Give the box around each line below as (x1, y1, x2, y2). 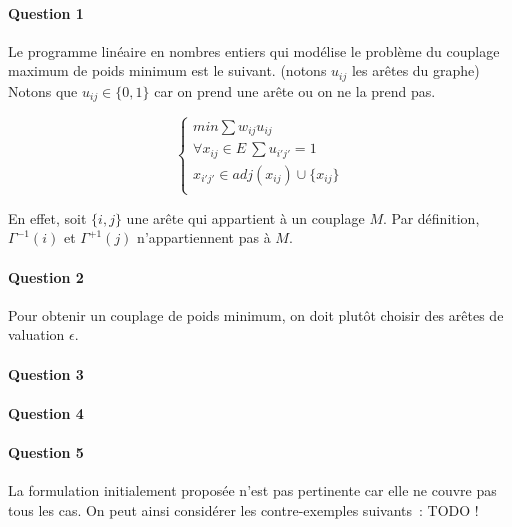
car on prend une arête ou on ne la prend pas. (154, 80, 436, 101)
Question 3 (8, 363, 84, 384)
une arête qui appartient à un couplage (126, 207, 365, 228)
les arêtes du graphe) (351, 60, 480, 81)
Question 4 (8, 402, 84, 423)
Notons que (8, 80, 78, 101)
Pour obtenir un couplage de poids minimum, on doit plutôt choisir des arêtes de (8, 304, 504, 325)
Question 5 (8, 441, 84, 462)
